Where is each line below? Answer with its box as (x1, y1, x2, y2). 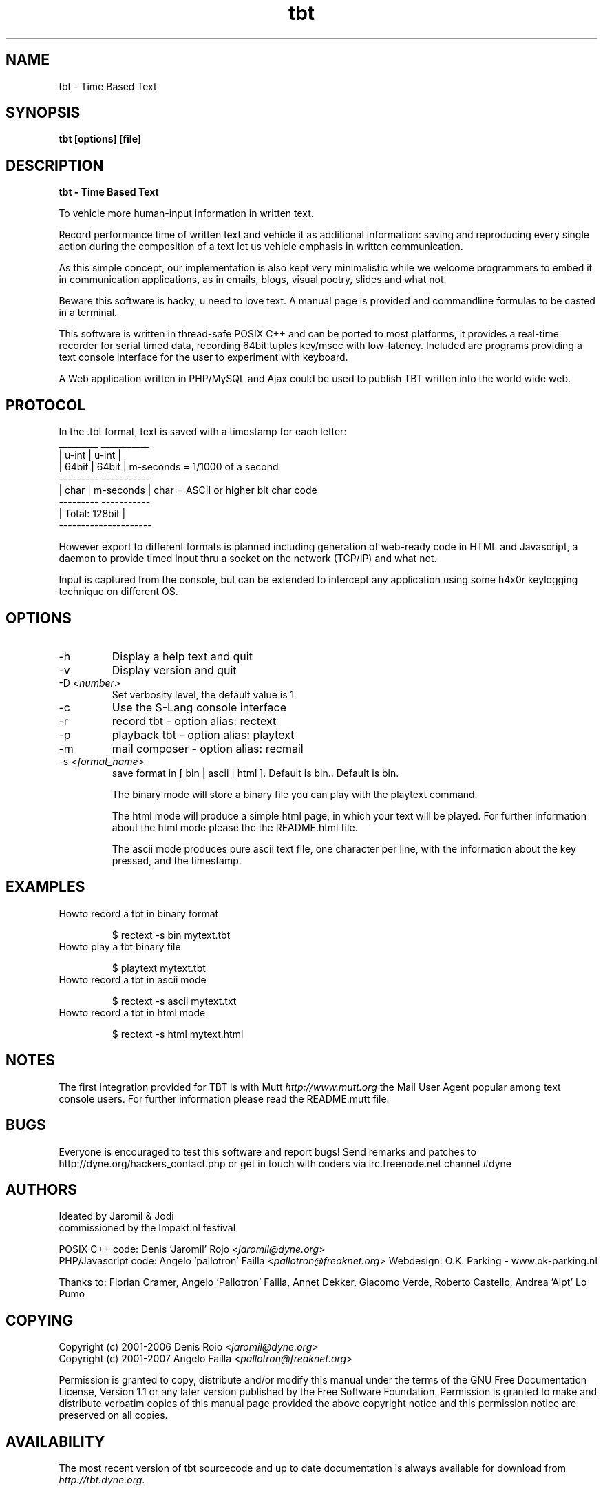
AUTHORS (6, 1180, 78, 1198)
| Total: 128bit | (59, 508, 126, 520)
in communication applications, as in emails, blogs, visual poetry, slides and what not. (59, 273, 447, 286)
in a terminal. (59, 306, 118, 319)
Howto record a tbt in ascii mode (59, 973, 207, 986)
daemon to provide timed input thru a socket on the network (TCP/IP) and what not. (59, 552, 437, 565)
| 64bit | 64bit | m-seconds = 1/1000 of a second (59, 461, 279, 473)
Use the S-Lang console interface (112, 700, 286, 714)
